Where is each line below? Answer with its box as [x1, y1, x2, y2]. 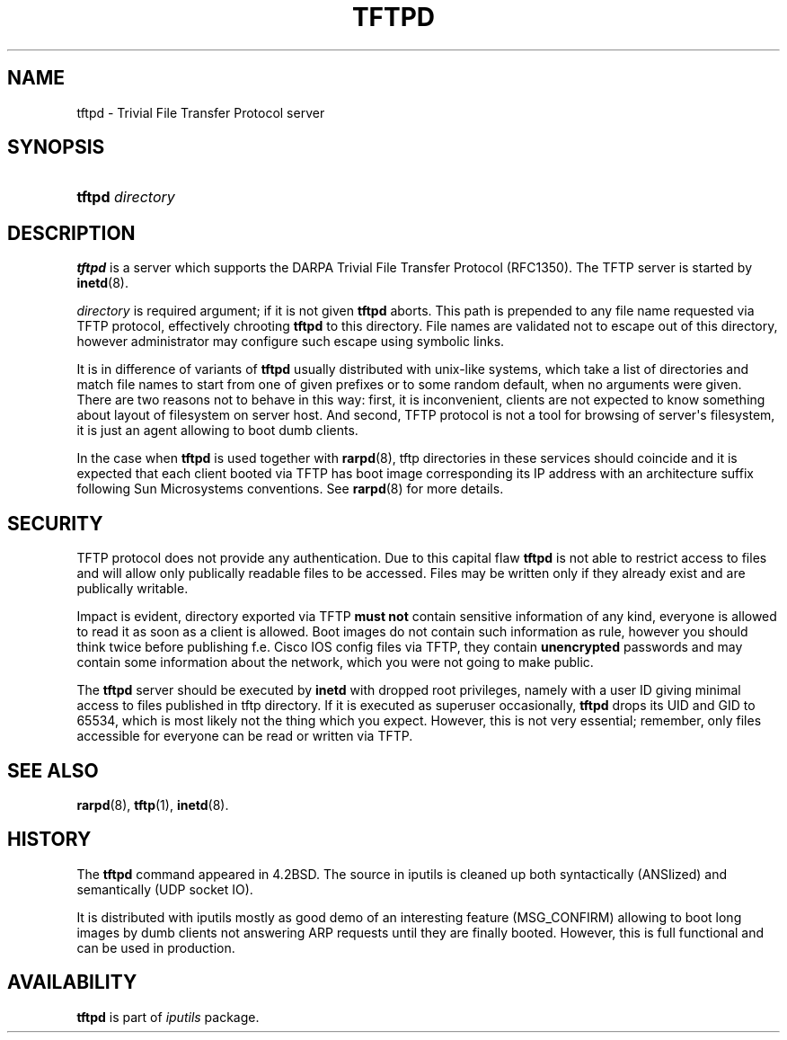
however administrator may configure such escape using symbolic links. [76, 333, 505, 350]
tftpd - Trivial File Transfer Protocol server [76, 104, 325, 120]
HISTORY [7, 828, 92, 851]
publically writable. [76, 581, 189, 597]
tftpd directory [76, 188, 175, 207]
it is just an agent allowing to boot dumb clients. [76, 422, 358, 439]
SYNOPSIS [7, 136, 105, 159]
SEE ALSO [7, 759, 99, 782]
